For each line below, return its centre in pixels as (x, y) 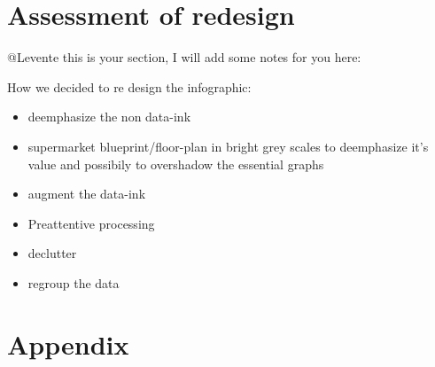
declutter (52, 253)
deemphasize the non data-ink (109, 117)
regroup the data (74, 282)
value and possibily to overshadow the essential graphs (176, 164)
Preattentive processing (91, 223)
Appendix (68, 344)
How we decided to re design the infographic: (129, 86)
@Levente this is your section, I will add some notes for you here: (184, 57)
